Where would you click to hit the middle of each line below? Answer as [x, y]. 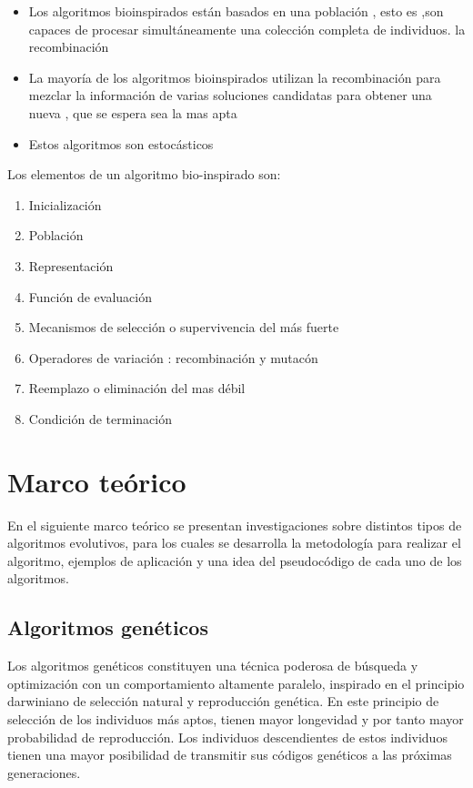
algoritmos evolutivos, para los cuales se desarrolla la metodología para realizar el [234, 543]
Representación [71, 265]
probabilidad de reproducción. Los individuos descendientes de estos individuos [227, 737]
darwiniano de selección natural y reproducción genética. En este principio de [223, 701]
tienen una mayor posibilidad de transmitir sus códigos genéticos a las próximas [230, 755]
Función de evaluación [90, 296]
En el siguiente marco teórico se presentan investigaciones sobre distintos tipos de [235, 525]
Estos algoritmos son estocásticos [121, 143]
